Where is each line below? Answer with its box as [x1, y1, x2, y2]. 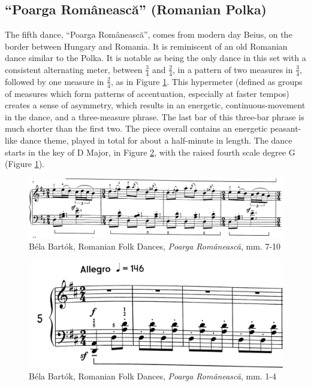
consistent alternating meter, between [5, 63, 143, 75]
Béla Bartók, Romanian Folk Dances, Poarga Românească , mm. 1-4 [29, 370, 277, 382]
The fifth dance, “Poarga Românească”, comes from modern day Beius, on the [5, 28, 292, 41]
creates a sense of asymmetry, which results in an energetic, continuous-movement [5, 99, 306, 111]
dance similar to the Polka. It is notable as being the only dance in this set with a [5, 51, 306, 64]
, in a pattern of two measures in [173, 63, 293, 75]
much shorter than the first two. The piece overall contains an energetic [5, 122, 268, 135]
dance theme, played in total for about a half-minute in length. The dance [20, 134, 292, 147]
